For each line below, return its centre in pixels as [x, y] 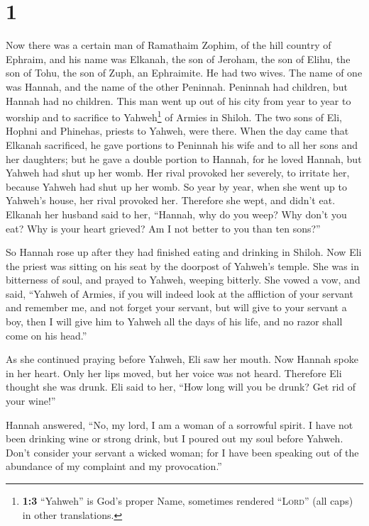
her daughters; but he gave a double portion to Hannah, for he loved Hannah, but [184, 158]
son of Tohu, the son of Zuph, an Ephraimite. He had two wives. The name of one [184, 73]
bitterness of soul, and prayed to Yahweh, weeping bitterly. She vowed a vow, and [183, 280]
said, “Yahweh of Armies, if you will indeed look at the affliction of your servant [180, 293]
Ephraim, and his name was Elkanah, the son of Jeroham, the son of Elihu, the [178, 58]
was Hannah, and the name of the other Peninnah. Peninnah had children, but [177, 86]
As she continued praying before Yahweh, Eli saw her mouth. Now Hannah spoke [182, 359]
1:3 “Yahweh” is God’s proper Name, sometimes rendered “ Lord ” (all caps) [188, 500]
